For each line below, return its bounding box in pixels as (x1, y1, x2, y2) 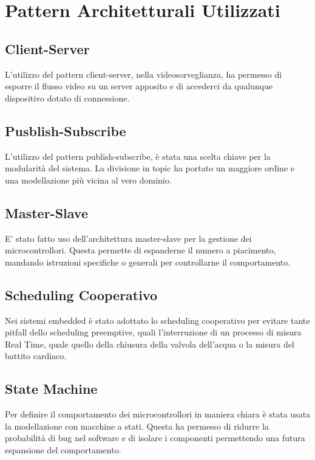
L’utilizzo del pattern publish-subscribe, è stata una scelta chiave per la (5, 149, 271, 162)
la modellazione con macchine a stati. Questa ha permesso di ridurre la (5, 419, 269, 432)
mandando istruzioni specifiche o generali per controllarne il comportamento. (5, 255, 291, 268)
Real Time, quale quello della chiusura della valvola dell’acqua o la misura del (5, 337, 294, 350)
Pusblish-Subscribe (5, 121, 126, 140)
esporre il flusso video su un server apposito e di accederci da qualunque (5, 80, 273, 92)
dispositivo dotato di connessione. (5, 91, 130, 104)
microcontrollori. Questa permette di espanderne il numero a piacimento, (5, 244, 276, 256)
